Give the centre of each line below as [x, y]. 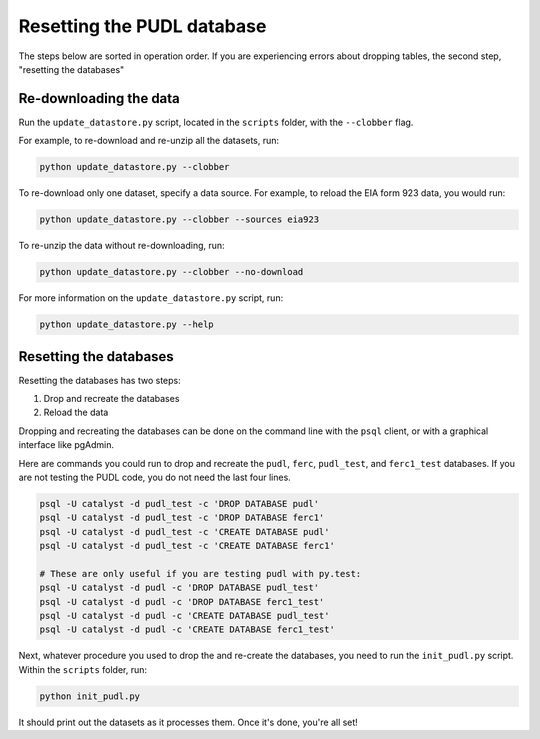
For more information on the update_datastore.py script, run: [151, 298]
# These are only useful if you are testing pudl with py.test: [200, 573]
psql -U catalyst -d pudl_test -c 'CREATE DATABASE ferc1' [187, 546]
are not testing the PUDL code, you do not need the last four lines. [155, 477]
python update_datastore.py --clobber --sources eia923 [179, 219]
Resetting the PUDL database [142, 26]
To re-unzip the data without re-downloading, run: [121, 246]
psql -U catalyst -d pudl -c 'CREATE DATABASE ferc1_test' [187, 629]
